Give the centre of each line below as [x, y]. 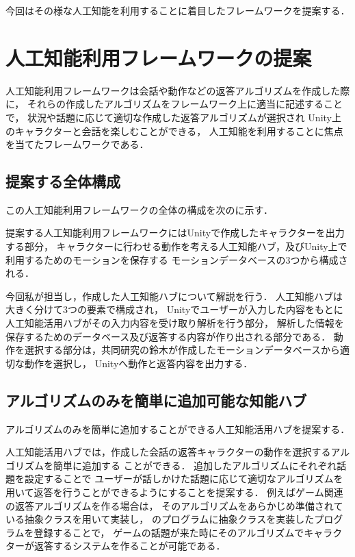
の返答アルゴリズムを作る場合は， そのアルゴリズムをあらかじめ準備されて [174, 505]
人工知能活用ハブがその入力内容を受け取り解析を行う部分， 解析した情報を [175, 323]
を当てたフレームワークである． [77, 144]
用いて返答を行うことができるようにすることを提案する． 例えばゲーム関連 [174, 492]
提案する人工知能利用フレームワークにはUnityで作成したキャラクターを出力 [175, 233]
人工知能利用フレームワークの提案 [159, 57]
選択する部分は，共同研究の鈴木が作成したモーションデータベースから [182, 350]
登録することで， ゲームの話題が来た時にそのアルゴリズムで [169, 532]
